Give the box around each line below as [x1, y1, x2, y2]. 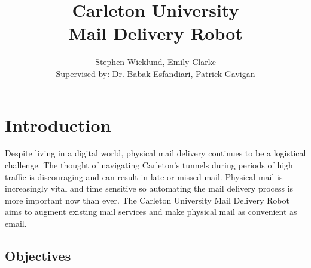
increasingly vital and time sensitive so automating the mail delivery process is [5, 182, 294, 195]
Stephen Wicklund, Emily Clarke [95, 56, 216, 68]
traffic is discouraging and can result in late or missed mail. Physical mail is [5, 170, 283, 183]
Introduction [5, 112, 111, 137]
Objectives [5, 246, 71, 264]
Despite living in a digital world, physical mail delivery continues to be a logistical [5, 147, 306, 159]
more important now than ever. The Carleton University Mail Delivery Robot [5, 193, 289, 206]
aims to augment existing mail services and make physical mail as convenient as [5, 205, 297, 218]
